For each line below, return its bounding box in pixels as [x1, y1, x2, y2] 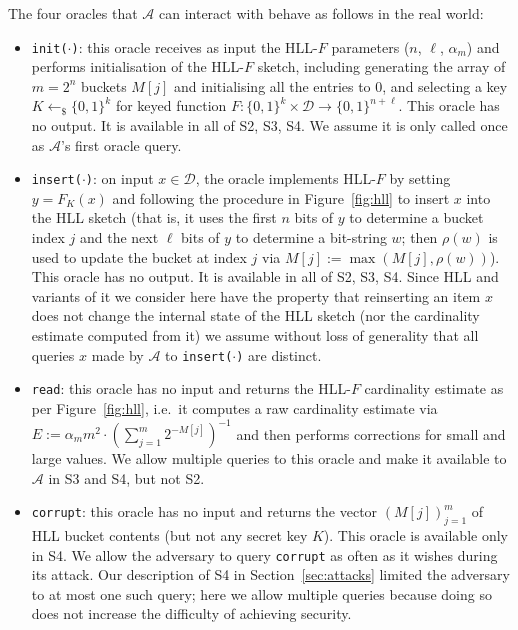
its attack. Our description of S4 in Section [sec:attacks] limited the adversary [31, 564, 510, 585]
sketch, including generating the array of [257, 56, 506, 77]
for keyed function [115, 95, 227, 116]
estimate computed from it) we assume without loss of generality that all [31, 325, 479, 346]
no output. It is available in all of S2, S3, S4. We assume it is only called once [31, 115, 508, 136]
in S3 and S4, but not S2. [48, 467, 205, 488]
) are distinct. [236, 344, 322, 365]
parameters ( [331, 36, 410, 57]
